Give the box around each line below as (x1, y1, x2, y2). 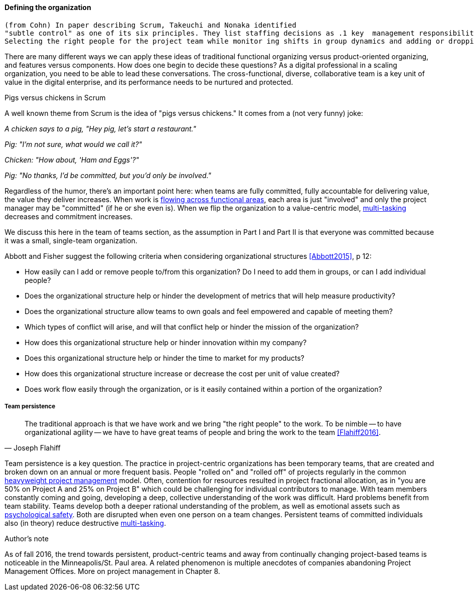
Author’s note (5, 534, 49, 543)
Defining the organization (5, 3, 91, 12)
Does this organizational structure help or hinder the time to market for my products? (25, 353, 304, 362)
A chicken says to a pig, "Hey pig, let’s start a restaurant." (5, 124, 197, 133)
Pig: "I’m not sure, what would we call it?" (5, 139, 142, 148)
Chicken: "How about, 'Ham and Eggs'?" (5, 155, 139, 164)
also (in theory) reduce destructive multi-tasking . (5, 519, 166, 528)
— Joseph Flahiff (5, 443, 61, 453)
